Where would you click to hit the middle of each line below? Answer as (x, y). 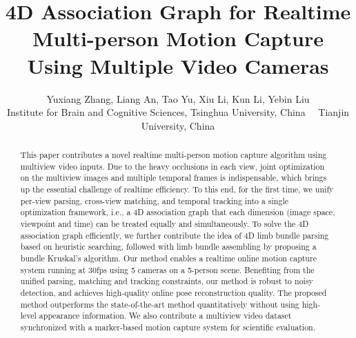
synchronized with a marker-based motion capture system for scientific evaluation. (168, 327)
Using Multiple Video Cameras (178, 65)
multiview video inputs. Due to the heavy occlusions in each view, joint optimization (172, 166)
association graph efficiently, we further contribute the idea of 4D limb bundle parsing (175, 235)
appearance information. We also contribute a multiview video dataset (165, 316)
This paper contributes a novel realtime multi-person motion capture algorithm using (174, 155)
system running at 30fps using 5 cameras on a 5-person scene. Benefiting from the (167, 269)
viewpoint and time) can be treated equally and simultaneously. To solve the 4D (165, 224)
